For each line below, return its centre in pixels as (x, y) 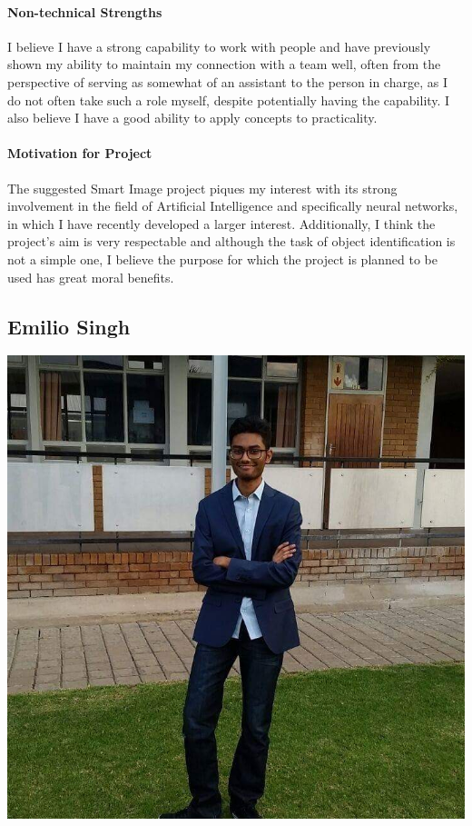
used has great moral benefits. (91, 277)
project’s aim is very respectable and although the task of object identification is (231, 241)
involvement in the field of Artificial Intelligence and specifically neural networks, (233, 206)
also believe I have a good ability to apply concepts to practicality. (192, 118)
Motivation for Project (80, 153)
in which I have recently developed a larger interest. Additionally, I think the (221, 223)
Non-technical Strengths (85, 11)
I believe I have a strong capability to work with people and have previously (219, 46)
